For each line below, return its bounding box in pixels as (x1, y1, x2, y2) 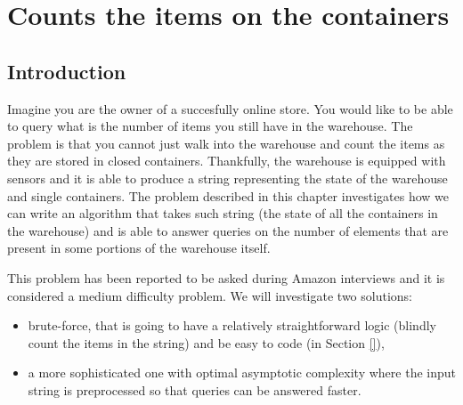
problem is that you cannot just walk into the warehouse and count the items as (7, 134, 445, 152)
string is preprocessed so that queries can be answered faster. (28, 380, 361, 399)
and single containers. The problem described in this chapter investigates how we (7, 186, 450, 205)
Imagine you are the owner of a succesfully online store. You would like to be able (7, 99, 453, 117)
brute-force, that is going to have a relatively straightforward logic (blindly (28, 316, 436, 335)
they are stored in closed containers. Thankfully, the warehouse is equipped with (7, 151, 446, 170)
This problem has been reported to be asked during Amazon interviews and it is (7, 268, 445, 287)
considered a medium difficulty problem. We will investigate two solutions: (7, 286, 412, 304)
